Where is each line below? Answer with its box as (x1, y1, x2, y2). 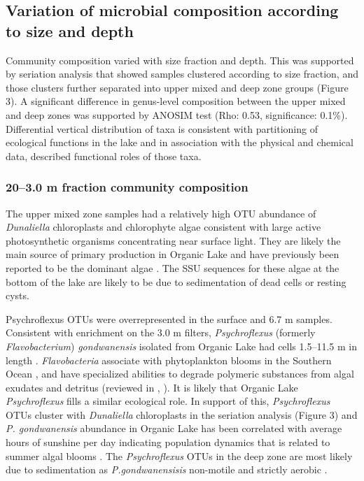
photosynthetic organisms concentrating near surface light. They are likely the (6, 233, 341, 247)
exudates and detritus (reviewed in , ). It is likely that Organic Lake (6, 380, 298, 394)
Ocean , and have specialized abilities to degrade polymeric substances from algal (6, 366, 354, 381)
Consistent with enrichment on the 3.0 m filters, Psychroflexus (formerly (6, 325, 316, 340)
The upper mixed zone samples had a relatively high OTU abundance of (6, 206, 316, 220)
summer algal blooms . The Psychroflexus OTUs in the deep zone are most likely (6, 448, 353, 463)
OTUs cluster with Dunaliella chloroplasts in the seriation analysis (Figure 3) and (6, 407, 358, 422)
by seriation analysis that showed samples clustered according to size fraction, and (6, 66, 358, 81)
